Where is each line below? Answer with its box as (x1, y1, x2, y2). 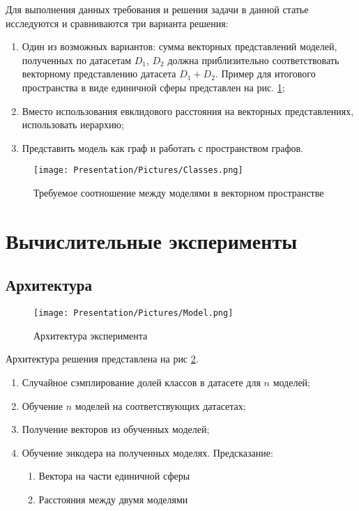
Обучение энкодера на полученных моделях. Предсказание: (22, 445, 273, 459)
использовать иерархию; (22, 117, 124, 132)
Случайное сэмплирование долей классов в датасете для (22, 375, 261, 390)
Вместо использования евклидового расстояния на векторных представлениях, (22, 103, 354, 118)
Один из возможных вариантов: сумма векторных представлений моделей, (22, 39, 337, 54)
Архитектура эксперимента (33, 328, 148, 342)
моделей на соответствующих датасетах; (75, 398, 246, 413)
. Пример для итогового (215, 66, 316, 81)
